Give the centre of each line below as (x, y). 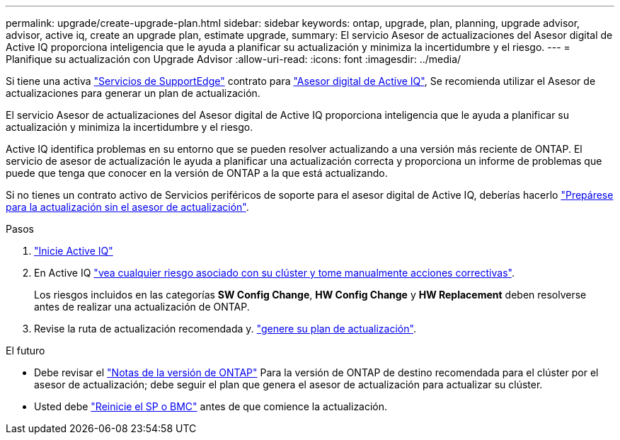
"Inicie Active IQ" (74, 251)
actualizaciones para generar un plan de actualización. (133, 93)
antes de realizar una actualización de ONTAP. (142, 307)
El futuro (25, 351)
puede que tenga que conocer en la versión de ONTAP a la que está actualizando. (197, 173)
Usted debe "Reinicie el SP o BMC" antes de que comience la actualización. (211, 406)
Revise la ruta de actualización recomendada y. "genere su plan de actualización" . (225, 329)
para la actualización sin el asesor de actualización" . (127, 207)
